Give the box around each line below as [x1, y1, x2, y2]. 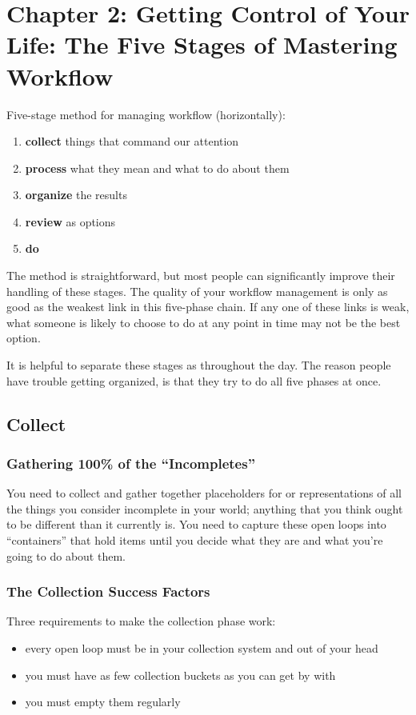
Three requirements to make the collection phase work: [6, 613, 276, 629]
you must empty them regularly [25, 693, 181, 710]
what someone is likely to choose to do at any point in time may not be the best [6, 314, 401, 330]
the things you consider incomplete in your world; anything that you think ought [6, 500, 403, 517]
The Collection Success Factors [6, 581, 210, 601]
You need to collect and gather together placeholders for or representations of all [6, 485, 402, 501]
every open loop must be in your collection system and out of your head [25, 640, 378, 656]
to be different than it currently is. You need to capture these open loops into [6, 516, 386, 533]
